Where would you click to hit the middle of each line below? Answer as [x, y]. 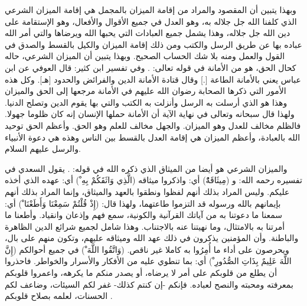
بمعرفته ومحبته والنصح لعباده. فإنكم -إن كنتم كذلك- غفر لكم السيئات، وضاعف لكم [149, 284]
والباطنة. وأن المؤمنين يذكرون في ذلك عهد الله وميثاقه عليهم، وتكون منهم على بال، [152, 238]
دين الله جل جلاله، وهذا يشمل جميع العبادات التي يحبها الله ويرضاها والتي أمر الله [148, 33]
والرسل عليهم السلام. [43, 149]
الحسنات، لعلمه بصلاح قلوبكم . [59, 296]
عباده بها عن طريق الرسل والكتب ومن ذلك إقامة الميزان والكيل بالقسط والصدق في [153, 44]
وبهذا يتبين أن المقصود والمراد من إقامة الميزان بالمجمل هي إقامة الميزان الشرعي [151, 9]
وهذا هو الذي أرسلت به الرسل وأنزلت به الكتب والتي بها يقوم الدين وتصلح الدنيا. [146, 102]
